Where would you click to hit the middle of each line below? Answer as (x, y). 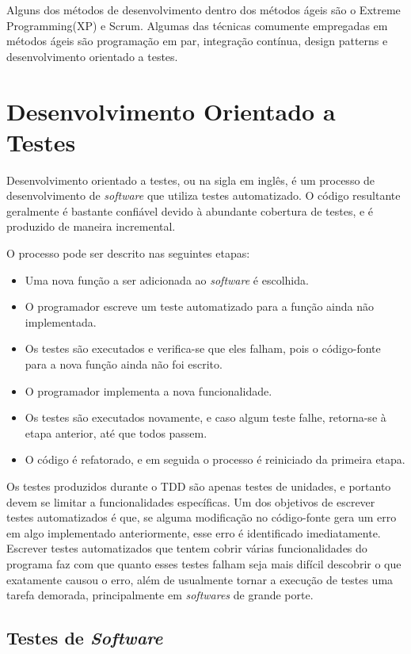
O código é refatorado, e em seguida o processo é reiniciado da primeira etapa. (215, 459)
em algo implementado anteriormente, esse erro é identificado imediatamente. (194, 532)
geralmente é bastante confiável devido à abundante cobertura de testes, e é (190, 210)
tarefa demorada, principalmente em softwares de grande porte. (160, 595)
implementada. (61, 321)
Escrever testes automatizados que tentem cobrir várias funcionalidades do (187, 548)
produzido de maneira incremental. (91, 226)
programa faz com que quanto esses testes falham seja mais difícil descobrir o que (204, 563)
